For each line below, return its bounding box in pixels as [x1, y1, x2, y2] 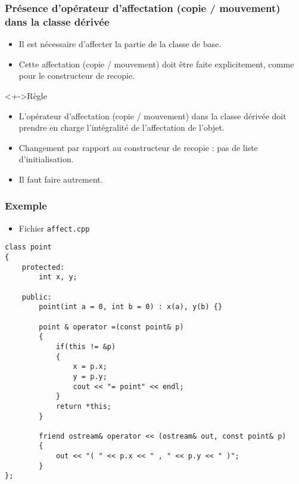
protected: [21, 263, 65, 272]
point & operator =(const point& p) [39, 322, 184, 331]
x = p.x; [73, 362, 107, 371]
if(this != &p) [55, 342, 116, 351]
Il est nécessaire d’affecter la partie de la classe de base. [18, 38, 222, 50]
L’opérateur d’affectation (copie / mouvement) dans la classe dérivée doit [18, 109, 286, 122]
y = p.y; [73, 372, 107, 381]
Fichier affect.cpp [18, 221, 90, 234]
